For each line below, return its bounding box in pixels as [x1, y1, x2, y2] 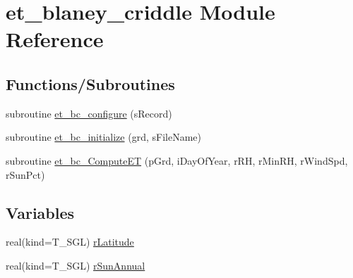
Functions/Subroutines [6, 72, 175, 94]
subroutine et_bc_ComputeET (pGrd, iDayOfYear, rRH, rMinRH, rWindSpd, [6, 153, 348, 168]
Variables [6, 201, 75, 223]
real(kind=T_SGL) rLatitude [6, 234, 134, 249]
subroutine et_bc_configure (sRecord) [6, 106, 172, 120]
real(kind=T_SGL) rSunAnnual [6, 258, 145, 272]
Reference [6, 25, 104, 53]
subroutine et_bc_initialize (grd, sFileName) [6, 129, 201, 144]
